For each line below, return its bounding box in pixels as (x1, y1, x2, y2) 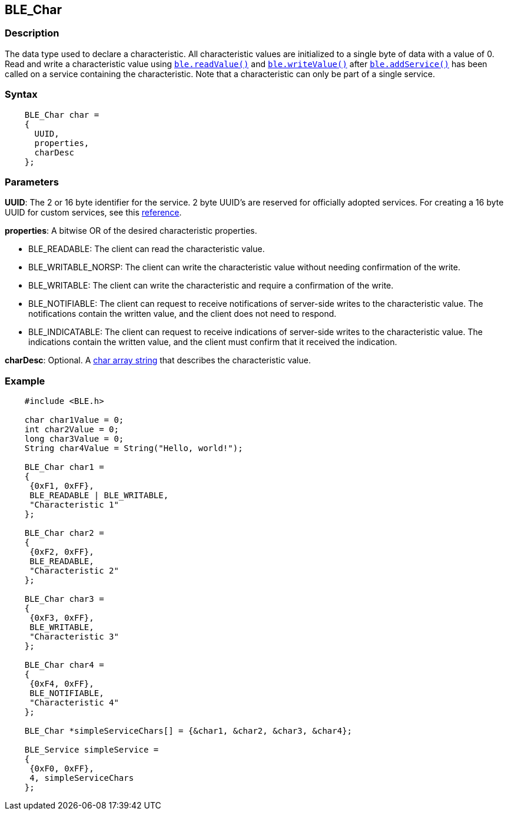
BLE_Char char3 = (24, 594, 104, 604)
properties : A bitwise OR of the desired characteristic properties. (5, 226, 257, 236)
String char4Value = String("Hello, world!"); (24, 443, 243, 453)
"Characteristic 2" (29, 566, 119, 576)
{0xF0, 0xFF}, (29, 764, 94, 774)
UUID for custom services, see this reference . (5, 207, 182, 218)
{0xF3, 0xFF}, (29, 613, 94, 623)
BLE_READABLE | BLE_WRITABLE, (29, 491, 169, 501)
